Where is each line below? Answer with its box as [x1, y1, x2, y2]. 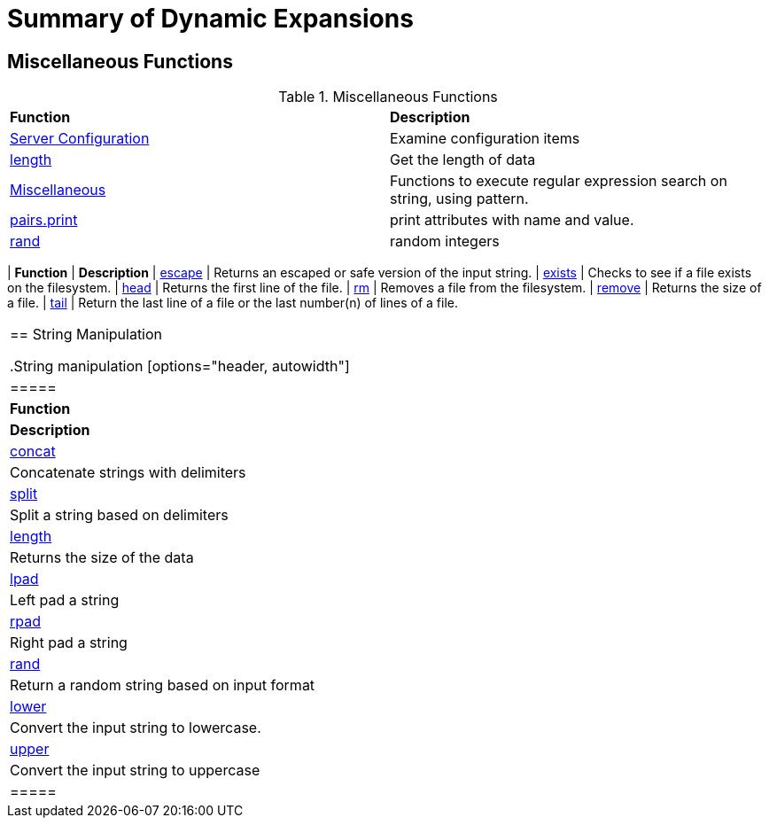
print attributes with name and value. [390, 211, 634, 230]
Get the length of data [390, 151, 536, 169]
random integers [390, 232, 500, 251]
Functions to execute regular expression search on [390, 172, 727, 191]
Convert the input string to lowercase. [10, 719, 261, 737]
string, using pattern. [390, 190, 529, 208]
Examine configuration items [390, 129, 580, 148]
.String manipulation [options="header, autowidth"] [10, 357, 350, 376]
